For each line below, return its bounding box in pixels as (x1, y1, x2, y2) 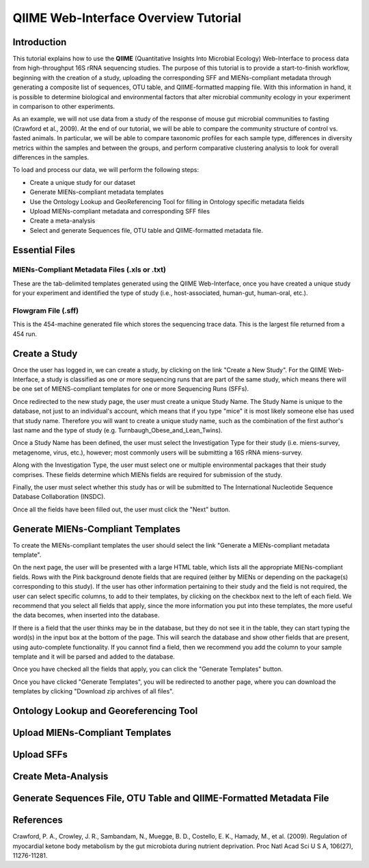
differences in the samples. (12, 153, 90, 161)
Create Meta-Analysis (12, 771, 109, 782)
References (12, 815, 63, 826)
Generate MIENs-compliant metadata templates (29, 188, 164, 196)
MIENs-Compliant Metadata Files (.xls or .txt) (12, 265, 167, 275)
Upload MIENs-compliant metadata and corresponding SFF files (29, 207, 210, 215)
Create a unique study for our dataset (29, 178, 136, 186)
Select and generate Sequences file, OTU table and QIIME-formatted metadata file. (29, 226, 263, 234)
